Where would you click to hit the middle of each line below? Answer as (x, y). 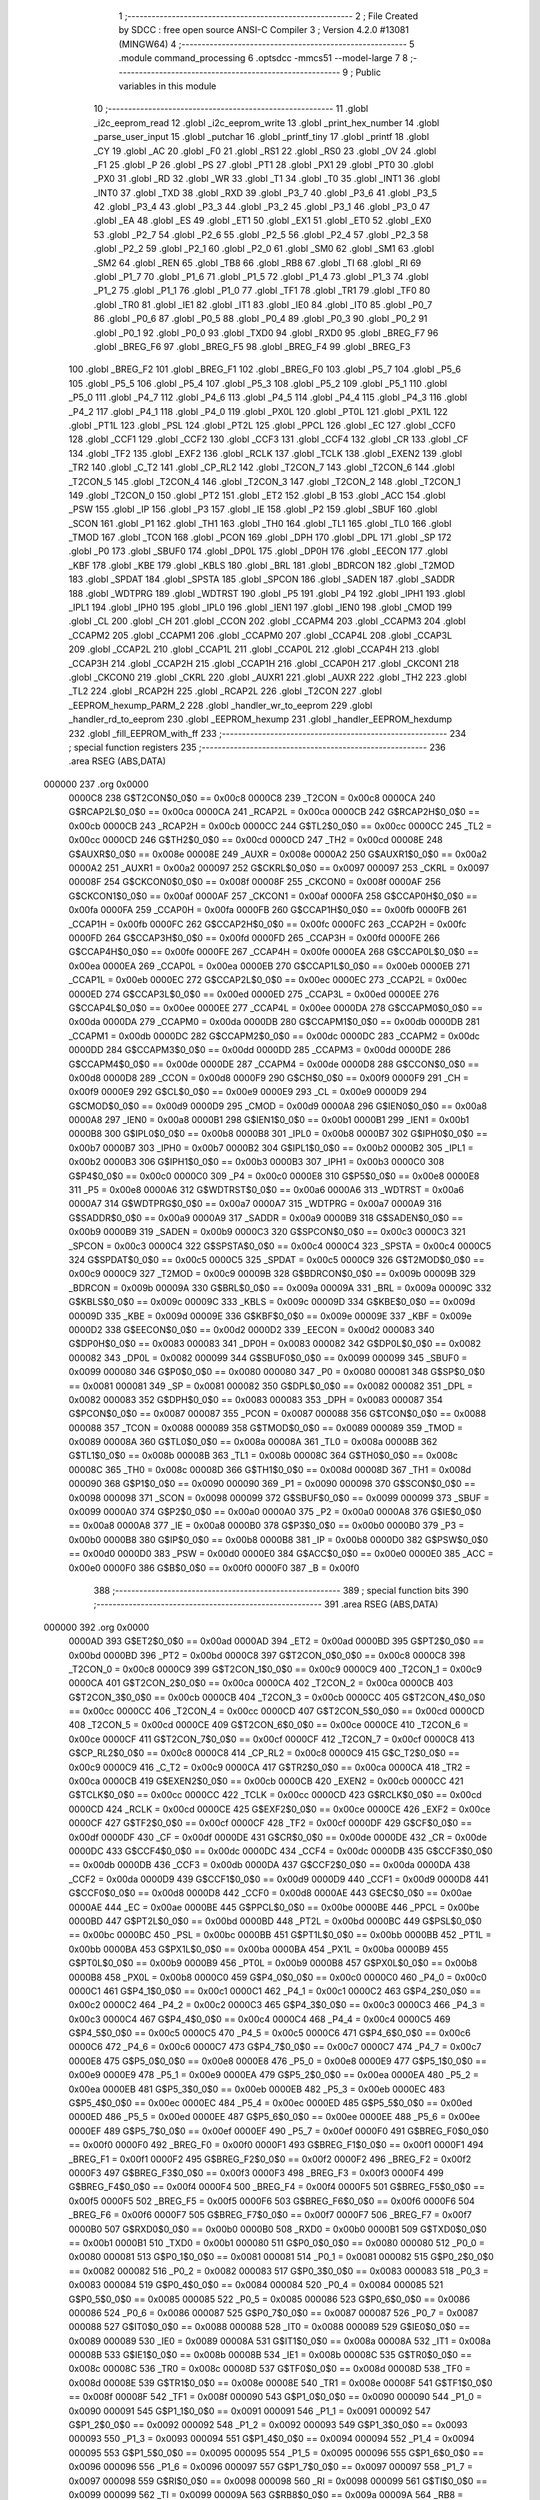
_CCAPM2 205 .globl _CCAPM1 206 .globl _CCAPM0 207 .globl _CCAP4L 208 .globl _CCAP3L (260, 635)
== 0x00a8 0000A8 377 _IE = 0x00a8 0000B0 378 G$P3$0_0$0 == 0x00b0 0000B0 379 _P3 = (266, 1526)
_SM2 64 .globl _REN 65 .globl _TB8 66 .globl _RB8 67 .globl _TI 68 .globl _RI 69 (257, 262)
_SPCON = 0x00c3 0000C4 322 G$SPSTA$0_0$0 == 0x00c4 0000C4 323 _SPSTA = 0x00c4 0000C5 (280, 1246)
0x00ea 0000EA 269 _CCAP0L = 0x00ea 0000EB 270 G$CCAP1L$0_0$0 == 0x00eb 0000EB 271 (269, 966)
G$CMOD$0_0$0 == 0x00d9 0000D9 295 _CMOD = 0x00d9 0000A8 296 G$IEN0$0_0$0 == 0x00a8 (277, 1106)
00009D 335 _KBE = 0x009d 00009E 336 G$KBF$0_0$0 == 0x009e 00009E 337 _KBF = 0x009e (270, 1316)
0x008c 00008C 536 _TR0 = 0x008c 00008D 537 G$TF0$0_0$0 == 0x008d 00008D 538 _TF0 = (269, 2369)
